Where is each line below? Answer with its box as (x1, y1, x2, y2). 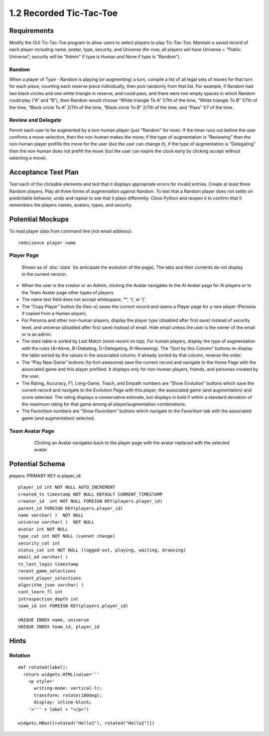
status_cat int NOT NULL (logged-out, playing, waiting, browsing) (18, 547, 186, 553)
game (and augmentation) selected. (21, 415, 95, 421)
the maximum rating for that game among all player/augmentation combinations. (21, 401, 186, 407)
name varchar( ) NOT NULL (18, 512, 84, 518)
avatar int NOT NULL (18, 526, 68, 532)
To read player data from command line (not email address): (9, 228, 133, 234)
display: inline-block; (33, 700, 92, 705)
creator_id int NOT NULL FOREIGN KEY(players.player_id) (18, 499, 163, 504)
